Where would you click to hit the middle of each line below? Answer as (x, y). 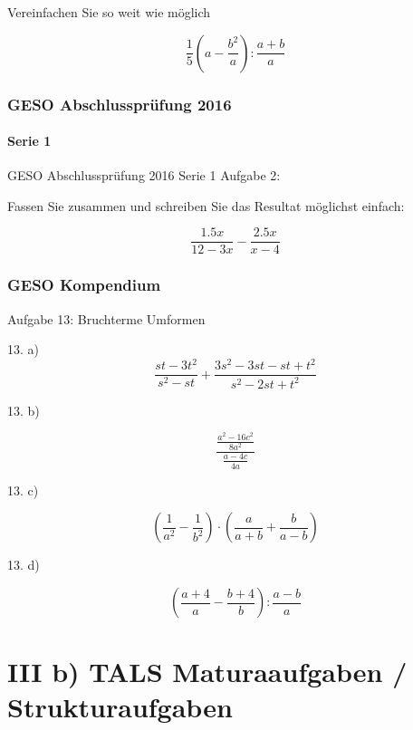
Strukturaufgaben (120, 707)
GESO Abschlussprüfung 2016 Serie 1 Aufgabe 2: (144, 175)
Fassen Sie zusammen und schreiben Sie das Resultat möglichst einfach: (206, 205)
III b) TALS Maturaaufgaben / (207, 672)
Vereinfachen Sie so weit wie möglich (109, 12)
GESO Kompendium (84, 285)
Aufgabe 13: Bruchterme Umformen (106, 318)
